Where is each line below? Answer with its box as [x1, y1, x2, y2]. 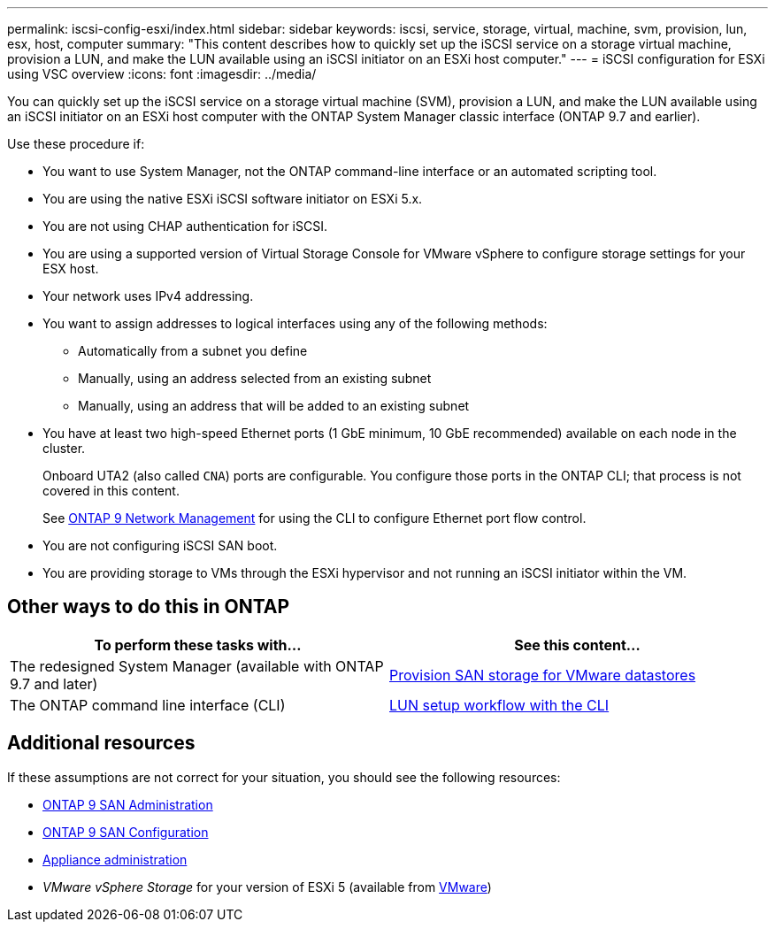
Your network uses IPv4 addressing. [42, 288, 254, 303]
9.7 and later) [10, 674, 98, 693]
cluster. [42, 441, 86, 456]
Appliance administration [42, 851, 188, 867]
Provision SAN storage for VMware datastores [389, 665, 696, 684]
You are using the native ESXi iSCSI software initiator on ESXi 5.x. [42, 191, 423, 206]
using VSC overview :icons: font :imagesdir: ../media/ [7, 66, 317, 81]
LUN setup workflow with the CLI [389, 695, 610, 714]
